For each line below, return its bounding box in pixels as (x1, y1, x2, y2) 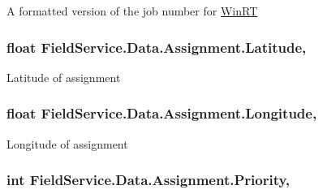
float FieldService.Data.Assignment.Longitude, (6, 103, 317, 123)
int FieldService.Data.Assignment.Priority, (6, 170, 290, 190)
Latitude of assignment (6, 68, 121, 85)
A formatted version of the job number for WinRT (6, 2, 258, 19)
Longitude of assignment (6, 135, 128, 152)
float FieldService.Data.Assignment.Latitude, (6, 37, 307, 57)
